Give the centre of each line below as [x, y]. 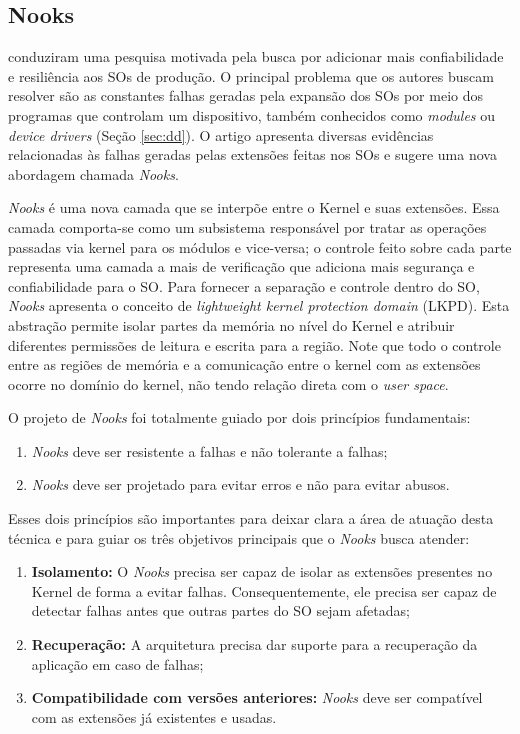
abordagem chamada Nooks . [93, 173]
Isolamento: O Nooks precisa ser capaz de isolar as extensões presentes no [262, 571]
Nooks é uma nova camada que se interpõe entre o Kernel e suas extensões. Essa [254, 207]
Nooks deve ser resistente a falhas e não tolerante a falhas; [209, 450]
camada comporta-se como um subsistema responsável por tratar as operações [247, 226]
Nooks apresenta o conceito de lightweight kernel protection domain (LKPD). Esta [259, 305]
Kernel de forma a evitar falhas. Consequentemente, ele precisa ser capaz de [264, 590]
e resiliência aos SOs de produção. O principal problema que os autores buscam [251, 75]
